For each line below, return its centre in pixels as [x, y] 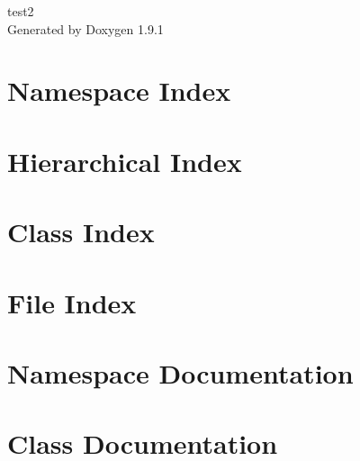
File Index [72, 302]
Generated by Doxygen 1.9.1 [85, 28]
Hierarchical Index [125, 161]
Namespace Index [119, 90]
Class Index [81, 232]
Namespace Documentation [180, 372]
